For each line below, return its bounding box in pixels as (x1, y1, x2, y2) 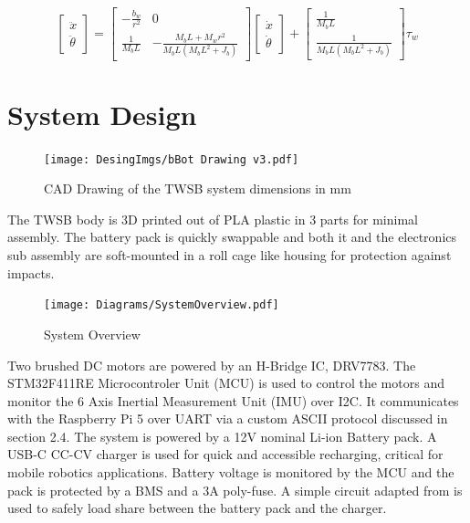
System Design (7, 95, 197, 132)
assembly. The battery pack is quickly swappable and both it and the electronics (7, 227, 457, 246)
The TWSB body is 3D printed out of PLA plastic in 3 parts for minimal (7, 209, 418, 228)
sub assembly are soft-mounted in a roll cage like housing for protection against (7, 246, 452, 265)
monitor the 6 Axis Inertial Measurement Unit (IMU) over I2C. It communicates (7, 391, 459, 410)
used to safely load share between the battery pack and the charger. (7, 498, 387, 518)
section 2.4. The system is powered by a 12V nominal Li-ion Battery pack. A (7, 426, 437, 445)
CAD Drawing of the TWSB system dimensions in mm (44, 179, 351, 198)
